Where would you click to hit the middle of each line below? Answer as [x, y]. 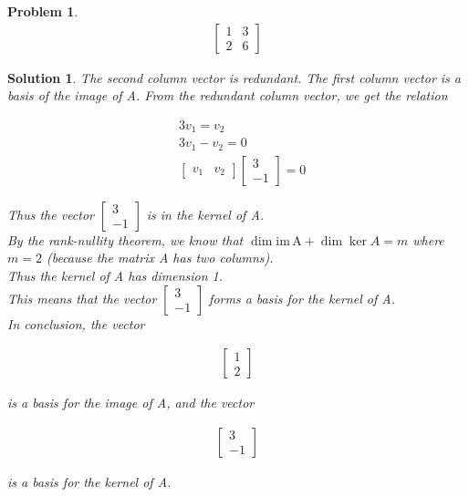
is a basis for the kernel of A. [89, 481]
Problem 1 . [43, 11]
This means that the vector [82, 298]
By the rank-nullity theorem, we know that [125, 239]
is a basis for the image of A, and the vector [131, 403]
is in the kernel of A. [205, 214]
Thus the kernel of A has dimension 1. [115, 275]
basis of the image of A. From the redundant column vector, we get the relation [228, 95]
